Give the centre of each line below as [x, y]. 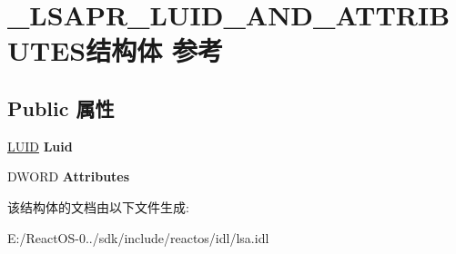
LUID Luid [40, 146]
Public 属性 [61, 107]
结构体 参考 [154, 50]
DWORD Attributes [69, 176]
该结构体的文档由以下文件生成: [98, 206]
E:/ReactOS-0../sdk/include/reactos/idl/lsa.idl [138, 237]
